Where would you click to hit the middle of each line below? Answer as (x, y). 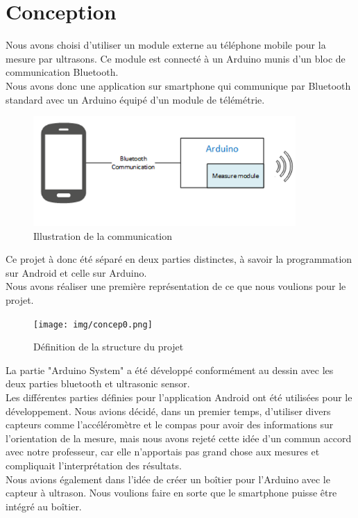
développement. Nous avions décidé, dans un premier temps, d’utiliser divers (168, 411)
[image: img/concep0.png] (93, 324)
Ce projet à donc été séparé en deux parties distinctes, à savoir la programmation (179, 259)
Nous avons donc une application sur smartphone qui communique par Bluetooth (178, 85)
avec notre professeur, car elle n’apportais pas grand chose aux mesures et (163, 452)
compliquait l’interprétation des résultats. (94, 466)
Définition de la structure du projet (109, 347)
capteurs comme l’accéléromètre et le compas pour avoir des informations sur (170, 424)
